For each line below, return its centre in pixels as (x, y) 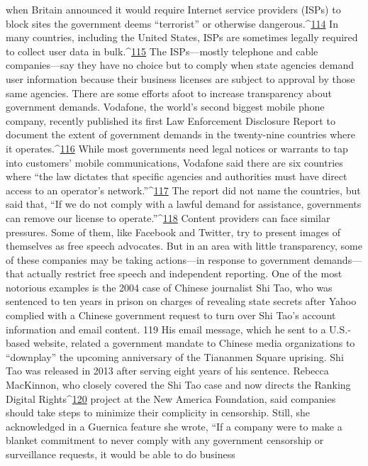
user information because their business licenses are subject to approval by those (180, 78)
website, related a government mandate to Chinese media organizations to (194, 343)
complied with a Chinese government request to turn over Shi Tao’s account (171, 315)
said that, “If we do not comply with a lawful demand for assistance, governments (184, 204)
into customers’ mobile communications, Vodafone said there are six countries (174, 162)
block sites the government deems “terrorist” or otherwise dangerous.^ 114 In (172, 23)
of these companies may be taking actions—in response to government (158, 259)
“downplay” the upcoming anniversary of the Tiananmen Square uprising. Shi (175, 356)
